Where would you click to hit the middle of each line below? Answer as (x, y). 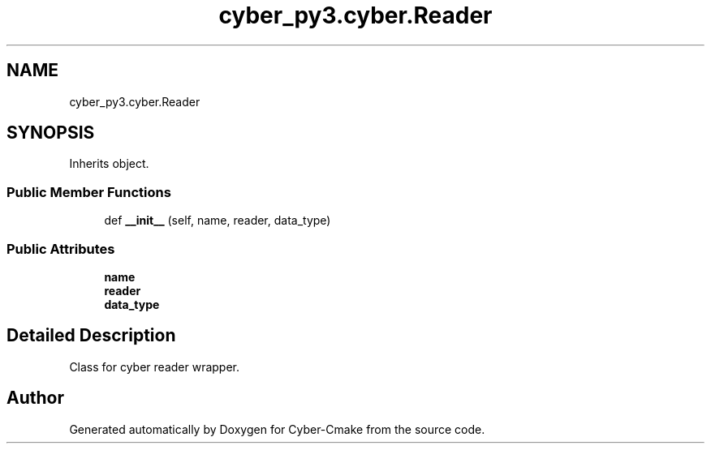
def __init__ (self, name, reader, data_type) (218, 221)
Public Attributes (61, 249)
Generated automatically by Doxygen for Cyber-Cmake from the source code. (277, 429)
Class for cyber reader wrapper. (155, 366)
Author (35, 398)
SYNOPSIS (51, 133)
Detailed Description (91, 336)
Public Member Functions (89, 192)
